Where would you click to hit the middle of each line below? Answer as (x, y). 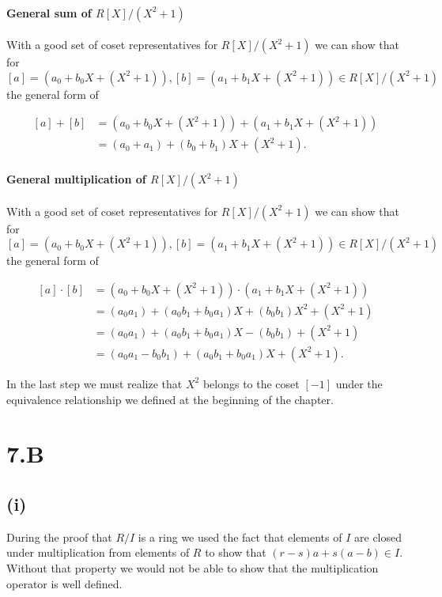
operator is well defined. (64, 583)
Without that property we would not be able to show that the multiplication (193, 567)
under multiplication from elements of (98, 552)
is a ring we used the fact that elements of (240, 537)
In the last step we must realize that (94, 383)
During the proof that (59, 537)
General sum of (49, 12)
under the (359, 383)
